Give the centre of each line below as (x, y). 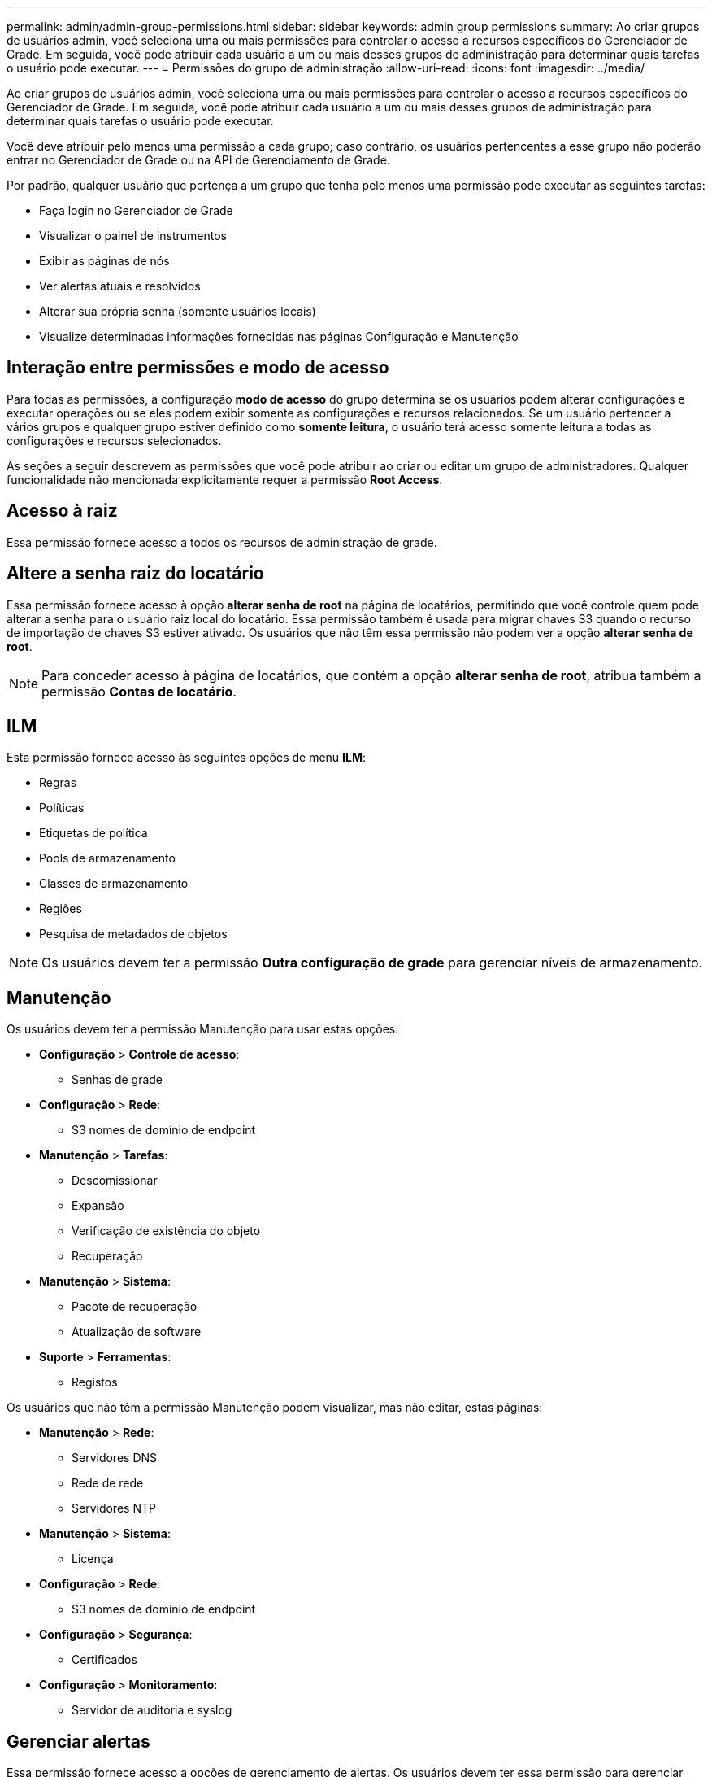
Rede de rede (108, 1483)
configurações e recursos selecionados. (114, 440)
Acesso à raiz (62, 511)
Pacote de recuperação (135, 1307)
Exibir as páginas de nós (104, 261)
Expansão (98, 1206)
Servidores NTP (114, 1508)
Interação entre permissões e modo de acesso (198, 368)
